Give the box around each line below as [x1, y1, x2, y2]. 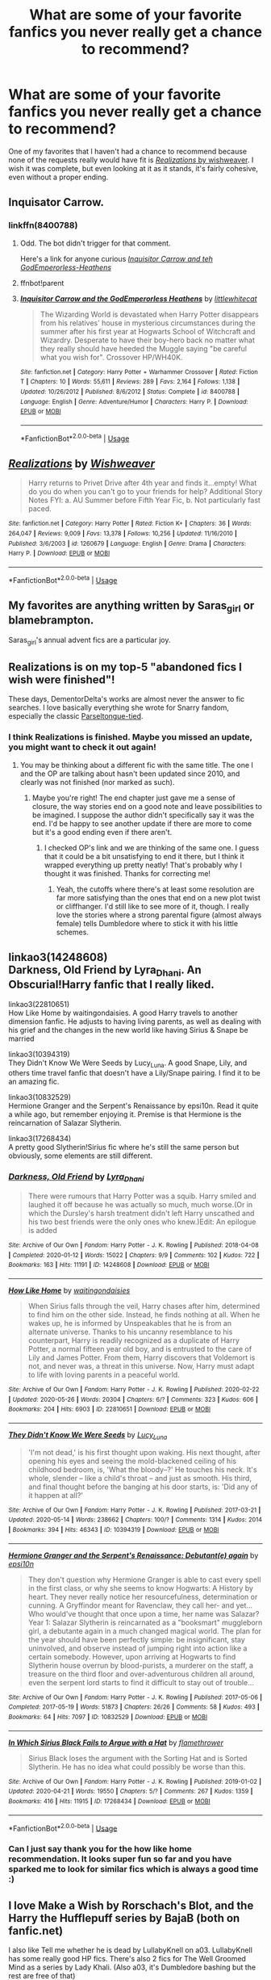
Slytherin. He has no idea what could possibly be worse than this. [27, 1762, 246, 1772]
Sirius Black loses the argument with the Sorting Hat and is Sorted [27, 1753, 248, 1763]
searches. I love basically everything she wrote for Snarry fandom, [8, 703, 230, 712]
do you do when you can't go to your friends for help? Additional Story [27, 487, 263, 497]
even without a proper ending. [8, 172, 109, 182]
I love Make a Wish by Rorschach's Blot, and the [8, 1898, 254, 1912]
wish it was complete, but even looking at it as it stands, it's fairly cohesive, [8, 163, 258, 173]
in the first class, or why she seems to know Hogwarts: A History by [27, 1583, 254, 1592]
